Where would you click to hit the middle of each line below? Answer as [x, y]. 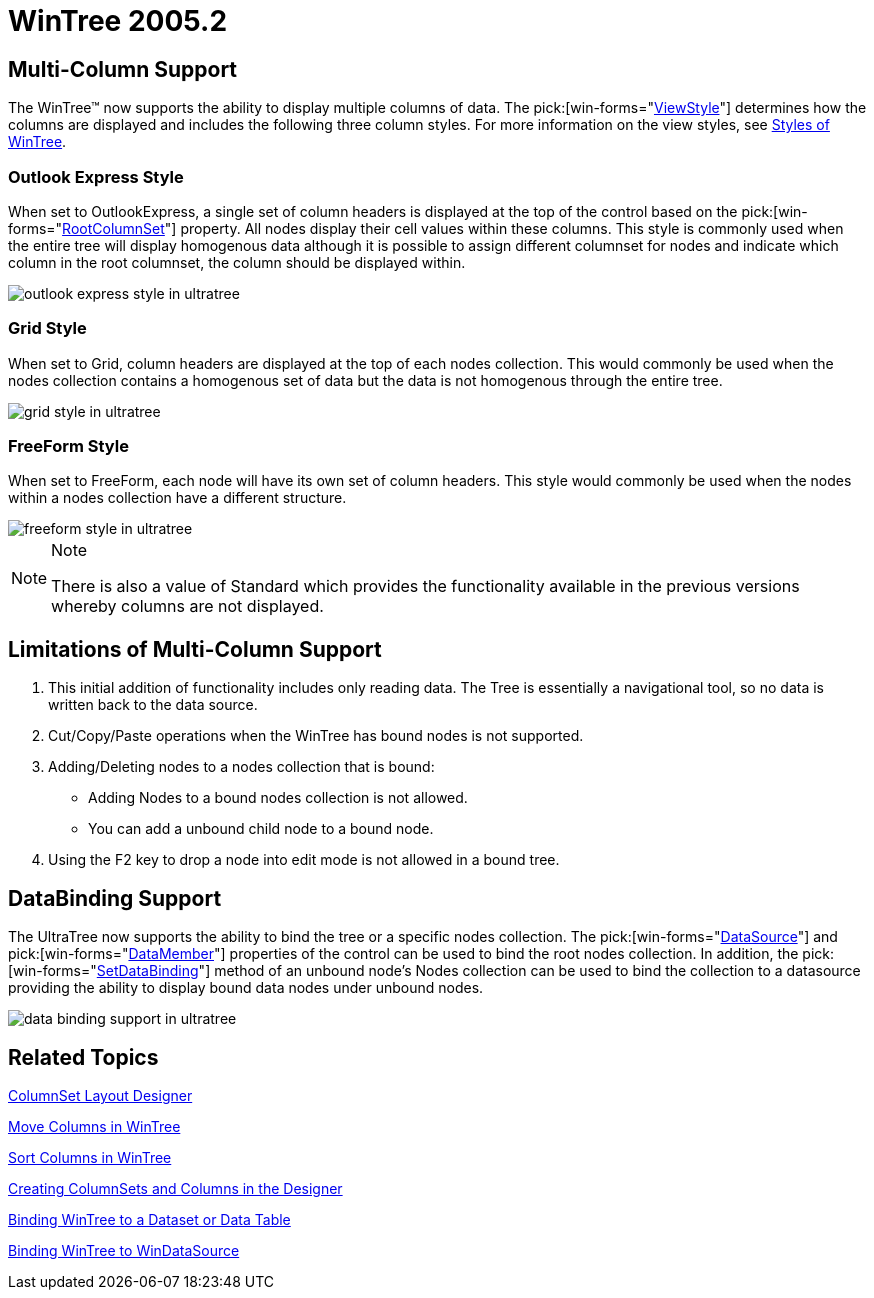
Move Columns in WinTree [94, 1126]
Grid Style [47, 328]
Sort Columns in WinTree [90, 1157]
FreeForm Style [68, 446]
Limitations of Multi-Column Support [195, 649]
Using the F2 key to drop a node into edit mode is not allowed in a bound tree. [304, 860]
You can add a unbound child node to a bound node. [261, 829]
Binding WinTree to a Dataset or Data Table [149, 1219]
